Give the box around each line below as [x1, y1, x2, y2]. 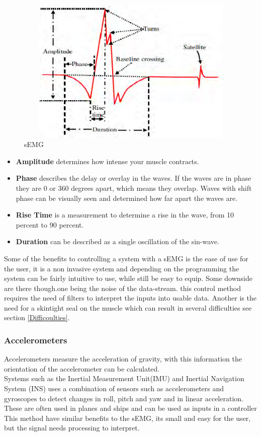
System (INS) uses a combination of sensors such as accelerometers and [4, 383, 224, 394]
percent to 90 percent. [16, 219, 84, 230]
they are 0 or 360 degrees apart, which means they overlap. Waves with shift [16, 182, 252, 193]
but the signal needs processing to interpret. [4, 422, 140, 433]
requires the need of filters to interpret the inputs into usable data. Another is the [4, 293, 256, 303]
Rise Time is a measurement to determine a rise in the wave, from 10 [16, 209, 234, 220]
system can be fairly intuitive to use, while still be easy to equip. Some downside [4, 273, 252, 283]
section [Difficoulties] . [4, 312, 70, 323]
